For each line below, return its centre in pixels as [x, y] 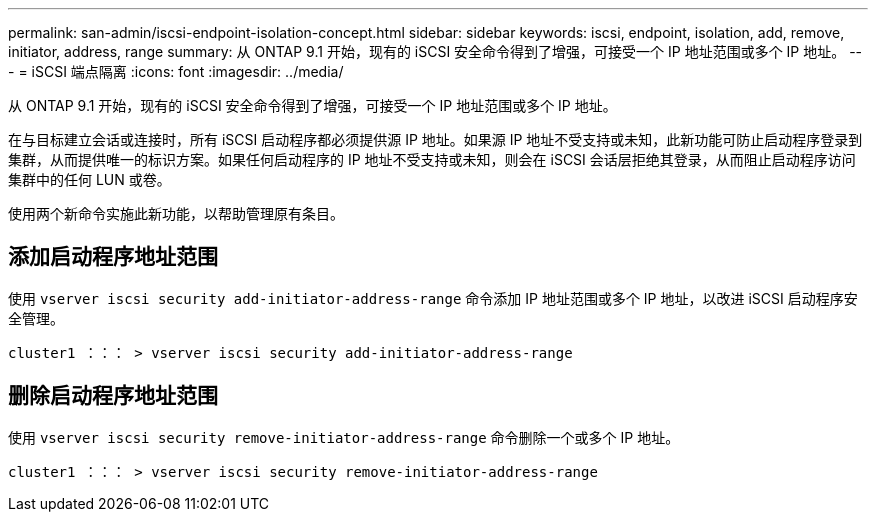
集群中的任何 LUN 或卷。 [89, 179]
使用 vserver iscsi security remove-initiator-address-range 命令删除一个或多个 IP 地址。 [344, 437]
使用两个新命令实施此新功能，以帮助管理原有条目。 [176, 213]
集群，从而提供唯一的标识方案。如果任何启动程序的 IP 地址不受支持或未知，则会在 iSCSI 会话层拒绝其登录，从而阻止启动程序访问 [432, 159]
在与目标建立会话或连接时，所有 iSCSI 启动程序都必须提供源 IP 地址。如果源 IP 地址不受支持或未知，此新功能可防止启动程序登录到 [435, 139]
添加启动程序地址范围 [113, 257]
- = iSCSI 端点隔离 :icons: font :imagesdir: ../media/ [176, 71]
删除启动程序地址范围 [113, 396]
